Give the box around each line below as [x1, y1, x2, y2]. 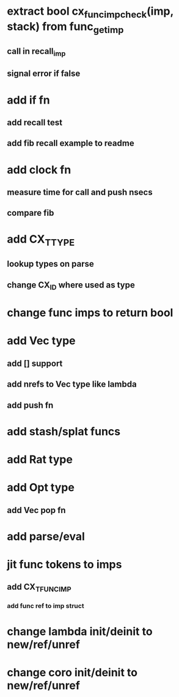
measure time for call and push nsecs [7, 187, 153, 197]
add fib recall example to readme [7, 138, 134, 148]
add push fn [7, 400, 54, 410]
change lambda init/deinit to [7, 624, 153, 638]
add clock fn [7, 162, 71, 177]
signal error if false [7, 69, 81, 79]
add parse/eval [7, 529, 85, 543]
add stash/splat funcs [7, 424, 121, 438]
